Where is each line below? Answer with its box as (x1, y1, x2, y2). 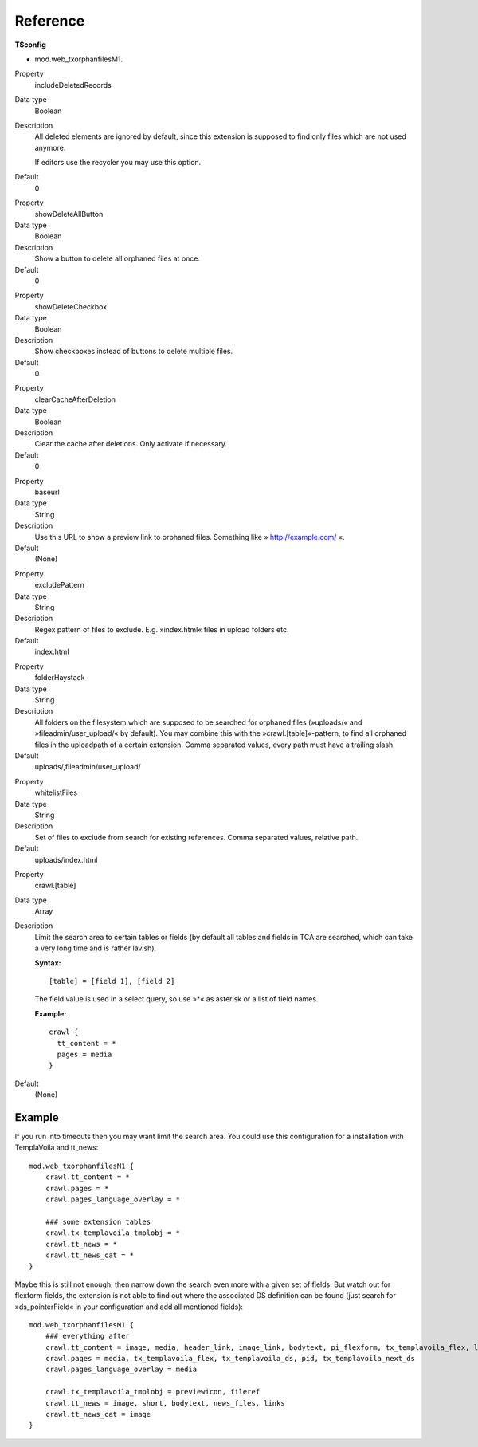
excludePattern (34, 580, 85, 590)
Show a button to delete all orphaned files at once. (34, 254, 201, 263)
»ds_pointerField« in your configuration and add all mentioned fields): (14, 1302, 243, 1311)
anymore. (34, 143, 66, 152)
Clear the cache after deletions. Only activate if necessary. (34, 439, 227, 449)
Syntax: (34, 957, 61, 968)
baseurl (34, 487, 60, 497)
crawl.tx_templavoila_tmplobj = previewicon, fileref (45, 1387, 261, 1397)
